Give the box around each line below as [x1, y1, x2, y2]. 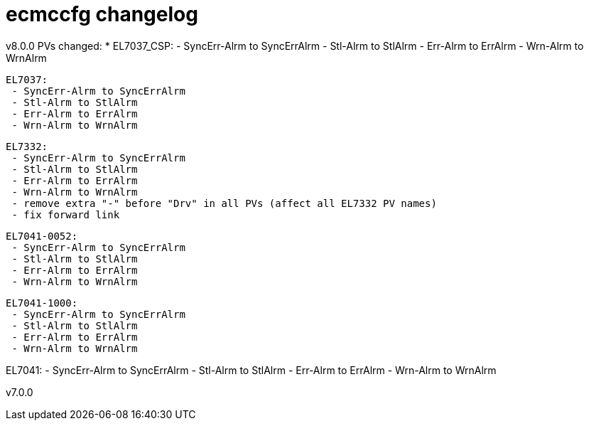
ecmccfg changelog [6, 2, 198, 26]
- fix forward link [11, 208, 120, 220]
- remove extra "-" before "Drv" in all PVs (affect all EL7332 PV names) [11, 197, 437, 209]
